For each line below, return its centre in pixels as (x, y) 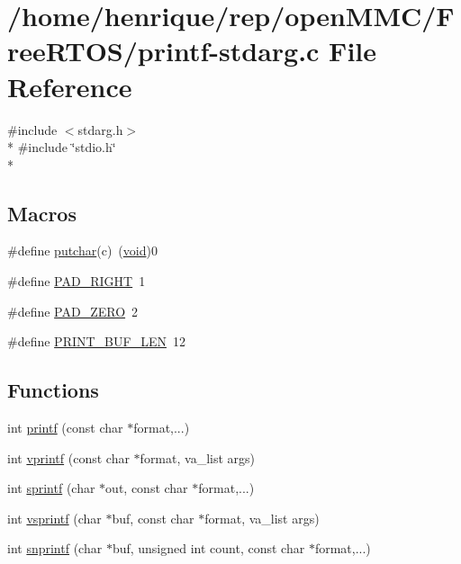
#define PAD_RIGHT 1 (77, 281)
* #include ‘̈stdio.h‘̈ (62, 147)
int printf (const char (65, 428)
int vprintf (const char (68, 457)
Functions (53, 390)
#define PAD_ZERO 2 (73, 311)
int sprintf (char (51, 488)
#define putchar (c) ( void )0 (82, 251)
